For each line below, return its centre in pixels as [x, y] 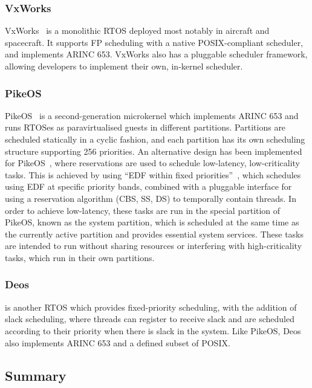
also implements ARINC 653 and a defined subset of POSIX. [118, 342]
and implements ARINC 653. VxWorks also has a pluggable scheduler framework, [156, 54]
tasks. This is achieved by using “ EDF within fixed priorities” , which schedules [153, 174]
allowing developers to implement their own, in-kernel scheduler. [124, 66]
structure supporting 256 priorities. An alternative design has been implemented [154, 151]
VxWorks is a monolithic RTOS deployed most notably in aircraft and [137, 31]
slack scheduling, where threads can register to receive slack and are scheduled [150, 319]
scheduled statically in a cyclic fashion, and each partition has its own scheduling [155, 139]
